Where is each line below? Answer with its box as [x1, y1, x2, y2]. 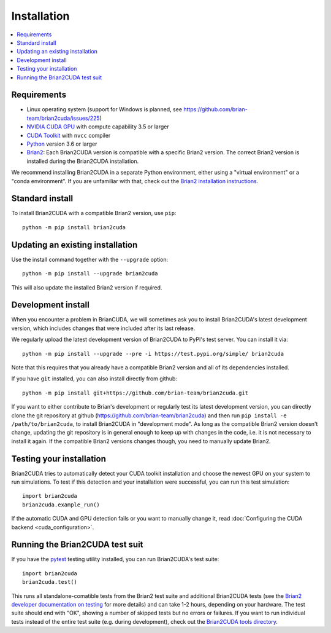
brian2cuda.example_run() [22, 501, 101, 508]
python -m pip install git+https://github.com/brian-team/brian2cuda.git [22, 389, 249, 396]
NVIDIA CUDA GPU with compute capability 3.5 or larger [26, 123, 170, 130]
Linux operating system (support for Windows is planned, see [26, 106, 183, 113]
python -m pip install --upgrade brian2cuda [22, 270, 159, 277]
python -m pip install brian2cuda [22, 224, 126, 230]
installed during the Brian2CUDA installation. [26, 157, 139, 165]
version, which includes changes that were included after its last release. [11, 324, 196, 332]
